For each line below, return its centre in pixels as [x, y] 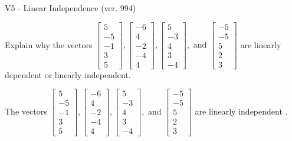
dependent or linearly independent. [68, 74]
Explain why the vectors [49, 44]
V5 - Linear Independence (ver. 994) [70, 8]
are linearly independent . [241, 111]
